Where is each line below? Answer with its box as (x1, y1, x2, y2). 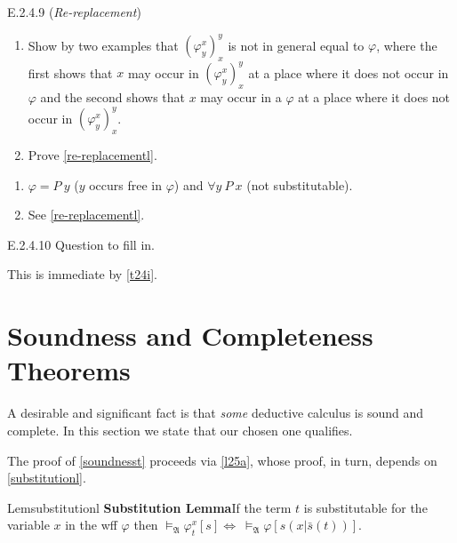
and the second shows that (40, 88, 186, 107)
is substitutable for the (303, 498, 428, 516)
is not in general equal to (228, 36, 365, 54)
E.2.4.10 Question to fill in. (7, 235, 155, 253)
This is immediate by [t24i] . (7, 265, 157, 283)
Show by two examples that (28, 36, 179, 54)
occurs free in (89, 175, 163, 194)
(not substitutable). (246, 175, 353, 194)
